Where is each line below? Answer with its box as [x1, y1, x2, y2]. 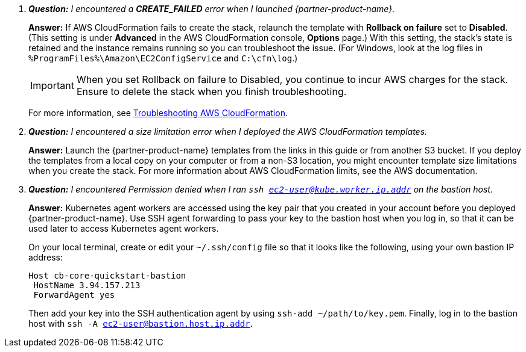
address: [28, 252, 63, 262]
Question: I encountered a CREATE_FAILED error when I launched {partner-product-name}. [28, 4, 395, 14]
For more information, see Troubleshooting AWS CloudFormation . [28, 108, 288, 118]
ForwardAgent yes [33, 290, 115, 300]
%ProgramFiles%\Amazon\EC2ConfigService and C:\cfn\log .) [28, 53, 298, 63]
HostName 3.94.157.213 [33, 280, 141, 290]
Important [30, 79, 74, 91]
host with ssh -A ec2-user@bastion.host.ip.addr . [28, 318, 253, 329]
